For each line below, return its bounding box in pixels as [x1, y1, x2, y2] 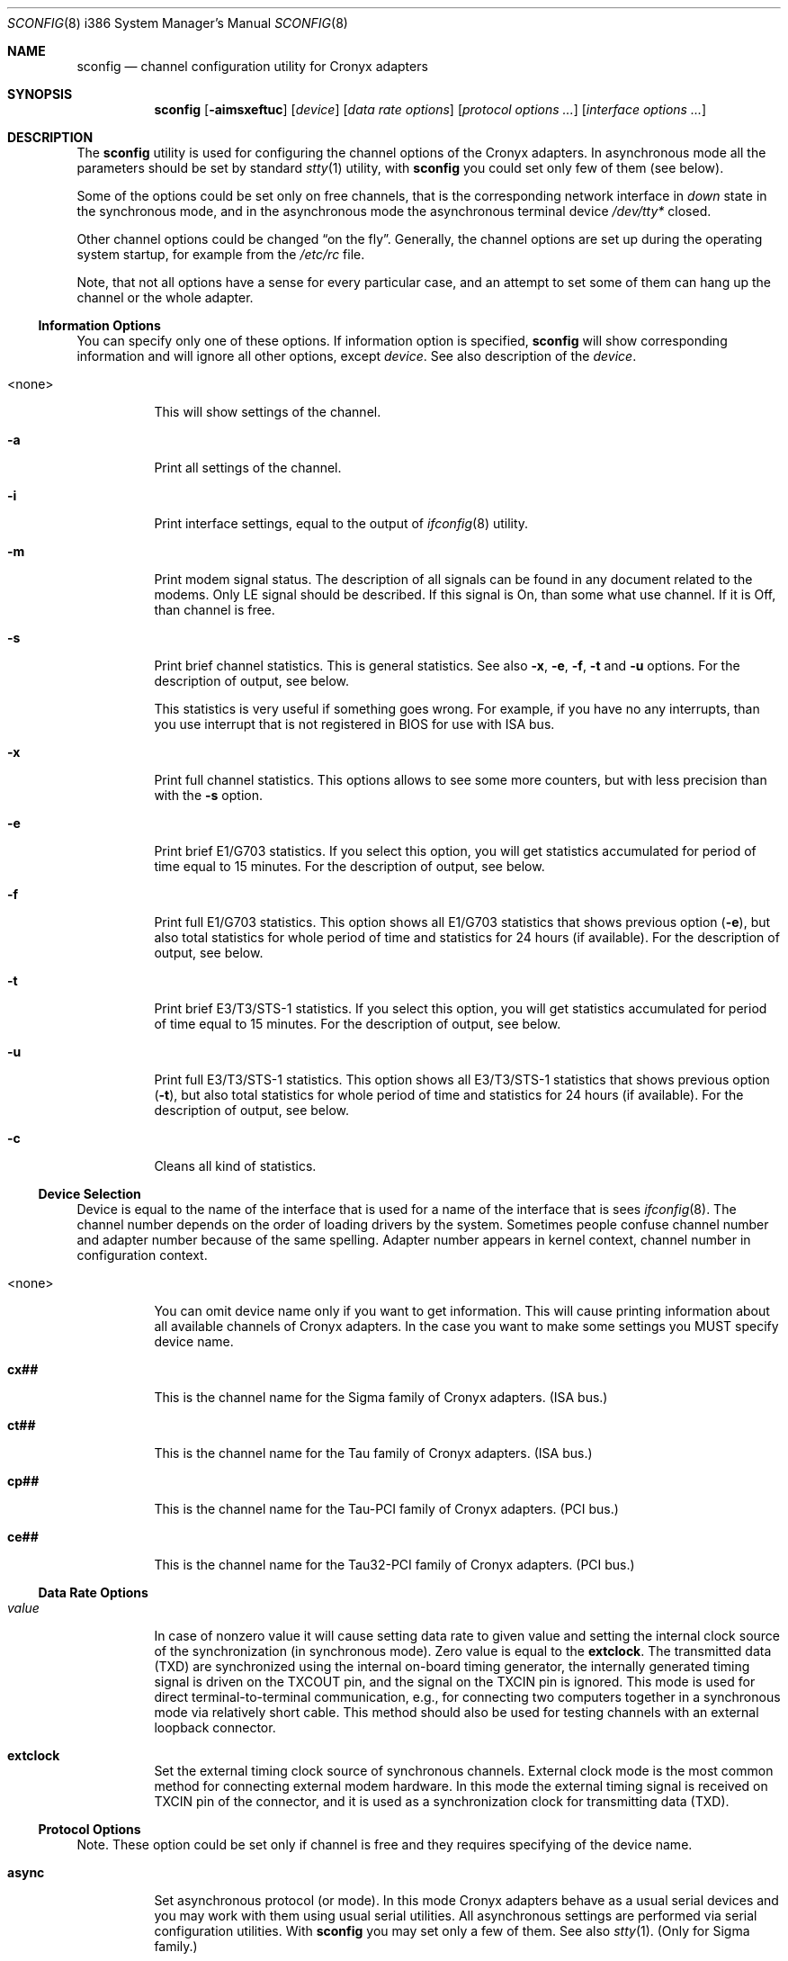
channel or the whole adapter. [76, 290, 254, 305]
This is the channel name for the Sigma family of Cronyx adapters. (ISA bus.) [154, 1390, 608, 1405]
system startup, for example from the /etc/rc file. [76, 247, 365, 262]
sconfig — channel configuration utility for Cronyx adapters [76, 58, 428, 74]
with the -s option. [154, 787, 263, 803]
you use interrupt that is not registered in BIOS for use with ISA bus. [154, 716, 555, 732]
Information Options [38, 318, 161, 333]
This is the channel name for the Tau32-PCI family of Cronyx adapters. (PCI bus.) [154, 1557, 635, 1572]
